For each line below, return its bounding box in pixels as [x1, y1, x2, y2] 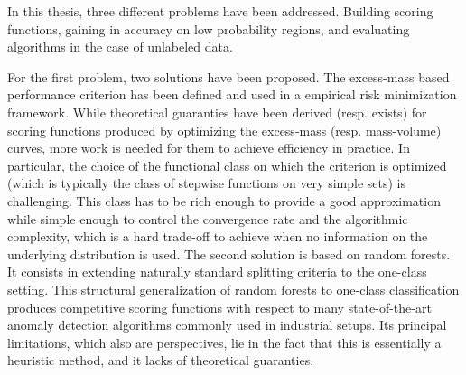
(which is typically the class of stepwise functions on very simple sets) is [7, 173, 405, 192]
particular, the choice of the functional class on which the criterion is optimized [7, 155, 447, 174]
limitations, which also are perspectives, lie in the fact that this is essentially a [7, 333, 442, 352]
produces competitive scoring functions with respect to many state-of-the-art [7, 297, 432, 316]
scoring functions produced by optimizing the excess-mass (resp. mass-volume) [7, 120, 442, 139]
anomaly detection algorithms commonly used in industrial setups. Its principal [7, 315, 447, 334]
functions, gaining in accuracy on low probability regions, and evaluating [7, 19, 410, 38]
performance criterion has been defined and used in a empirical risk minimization [7, 85, 457, 104]
